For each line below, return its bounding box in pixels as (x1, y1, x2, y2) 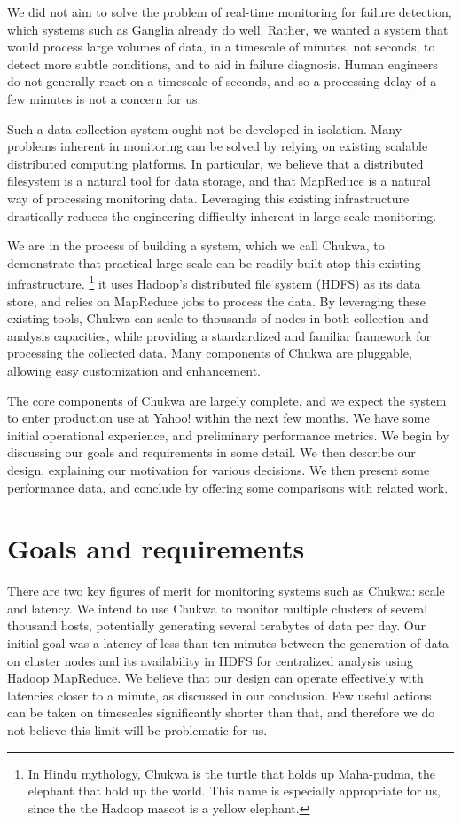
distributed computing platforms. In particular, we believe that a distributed (7, 154, 424, 172)
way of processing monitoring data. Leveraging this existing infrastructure (7, 188, 410, 207)
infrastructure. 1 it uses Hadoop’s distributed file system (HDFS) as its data (7, 272, 421, 292)
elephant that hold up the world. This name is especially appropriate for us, (27, 781, 441, 800)
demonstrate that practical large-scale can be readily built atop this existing (7, 253, 421, 272)
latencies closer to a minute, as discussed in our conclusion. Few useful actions (7, 685, 432, 704)
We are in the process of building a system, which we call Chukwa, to (7, 236, 385, 255)
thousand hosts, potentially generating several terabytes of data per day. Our (7, 616, 426, 635)
